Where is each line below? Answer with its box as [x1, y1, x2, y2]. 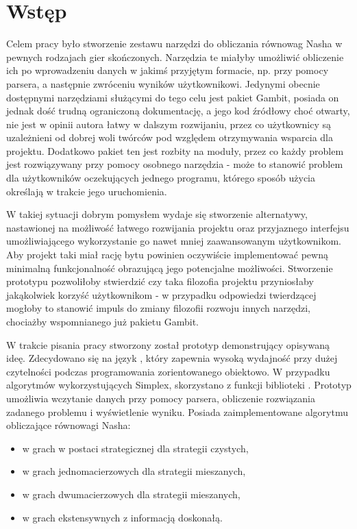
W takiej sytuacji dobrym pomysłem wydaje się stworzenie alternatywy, [6, 207, 308, 221]
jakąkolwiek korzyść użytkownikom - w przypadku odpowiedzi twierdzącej [6, 287, 317, 302]
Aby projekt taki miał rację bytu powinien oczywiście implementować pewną [6, 247, 328, 262]
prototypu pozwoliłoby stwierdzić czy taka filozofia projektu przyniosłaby [6, 274, 314, 288]
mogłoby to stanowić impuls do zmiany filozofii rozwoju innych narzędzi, [6, 301, 310, 315]
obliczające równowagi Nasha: [6, 418, 131, 432]
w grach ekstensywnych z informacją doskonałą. [22, 510, 223, 524]
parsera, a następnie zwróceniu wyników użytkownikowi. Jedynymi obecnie [6, 76, 320, 90]
